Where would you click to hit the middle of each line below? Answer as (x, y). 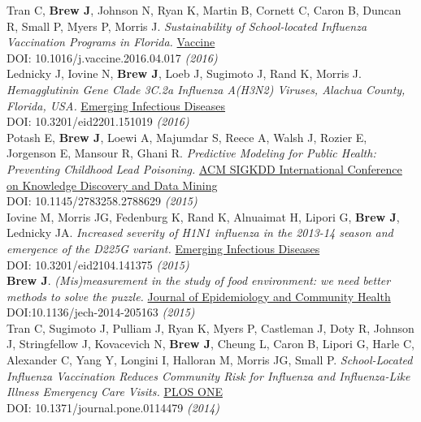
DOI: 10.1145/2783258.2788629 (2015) (102, 201)
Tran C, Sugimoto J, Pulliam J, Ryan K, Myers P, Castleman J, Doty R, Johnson (210, 327)
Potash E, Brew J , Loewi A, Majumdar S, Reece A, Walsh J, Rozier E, (187, 137)
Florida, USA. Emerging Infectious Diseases (116, 105)
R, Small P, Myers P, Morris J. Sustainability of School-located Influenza (187, 26)
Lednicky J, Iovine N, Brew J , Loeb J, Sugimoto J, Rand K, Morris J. (184, 73)
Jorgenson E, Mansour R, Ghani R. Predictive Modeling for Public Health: (191, 153)
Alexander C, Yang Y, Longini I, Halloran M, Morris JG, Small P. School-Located (210, 360)
